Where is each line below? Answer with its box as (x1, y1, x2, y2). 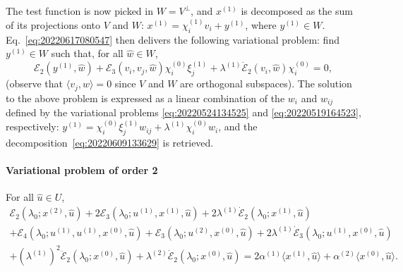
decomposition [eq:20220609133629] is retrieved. (6, 135, 214, 149)
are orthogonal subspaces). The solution (180, 76, 352, 91)
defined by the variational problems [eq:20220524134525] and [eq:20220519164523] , (6, 105, 361, 120)
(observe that (6, 76, 64, 91)
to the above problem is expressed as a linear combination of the (6, 90, 285, 105)
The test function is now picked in (6, 4, 153, 18)
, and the (218, 119, 258, 134)
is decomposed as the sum (241, 4, 353, 18)
